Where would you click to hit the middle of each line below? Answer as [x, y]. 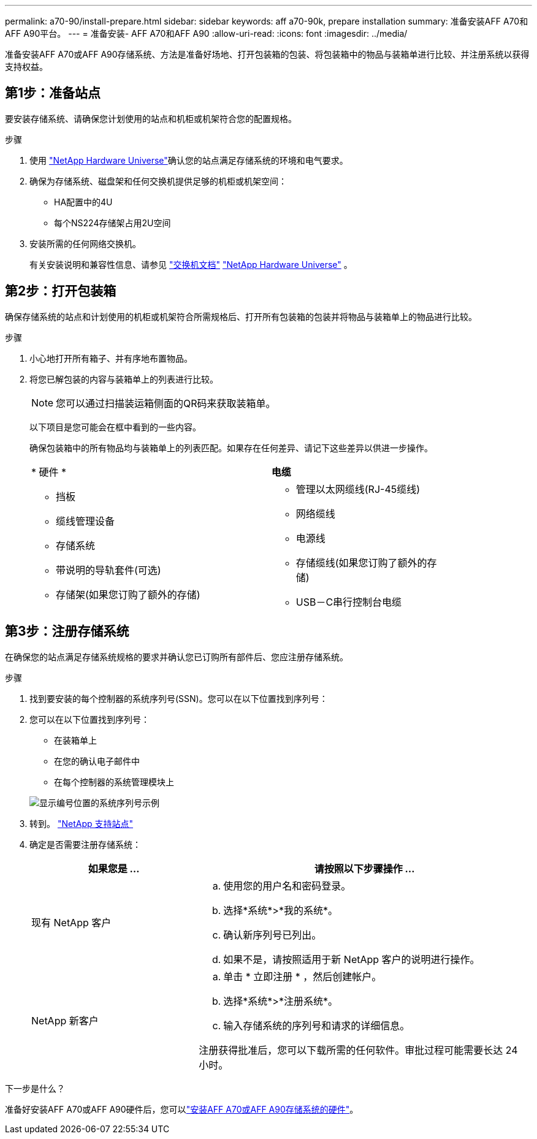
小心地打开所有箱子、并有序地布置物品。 [111, 358]
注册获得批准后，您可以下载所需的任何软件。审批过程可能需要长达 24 [358, 1050]
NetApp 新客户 [65, 1020]
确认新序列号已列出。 [272, 935]
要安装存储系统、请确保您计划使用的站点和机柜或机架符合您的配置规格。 [151, 118]
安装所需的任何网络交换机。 [85, 243]
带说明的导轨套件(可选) [109, 570]
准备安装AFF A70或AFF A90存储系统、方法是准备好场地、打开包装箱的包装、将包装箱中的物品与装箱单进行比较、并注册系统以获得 [267, 54]
